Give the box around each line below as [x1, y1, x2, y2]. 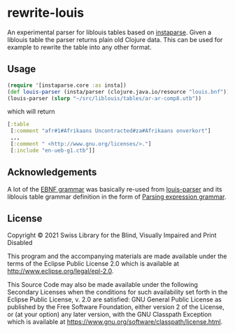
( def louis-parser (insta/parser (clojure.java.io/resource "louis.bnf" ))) [7, 88, 233, 95]
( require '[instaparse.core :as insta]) [7, 82, 127, 89]
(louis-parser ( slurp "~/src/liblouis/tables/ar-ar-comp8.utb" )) [7, 94, 201, 102]
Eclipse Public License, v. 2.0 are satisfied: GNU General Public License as [7, 295, 222, 304]
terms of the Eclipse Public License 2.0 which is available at [7, 260, 180, 268]
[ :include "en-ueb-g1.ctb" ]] [10, 147, 96, 154]
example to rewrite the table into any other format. [7, 43, 152, 51]
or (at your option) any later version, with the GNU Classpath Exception [7, 310, 212, 319]
